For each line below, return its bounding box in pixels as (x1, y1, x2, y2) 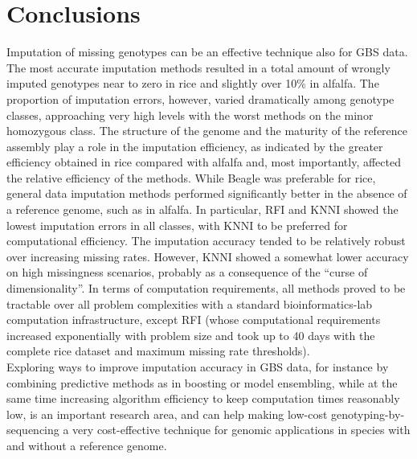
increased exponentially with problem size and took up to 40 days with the (6, 326, 375, 343)
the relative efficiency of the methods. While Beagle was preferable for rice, (6, 169, 376, 186)
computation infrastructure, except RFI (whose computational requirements (6, 311, 381, 328)
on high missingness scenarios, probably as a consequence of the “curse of (6, 264, 368, 281)
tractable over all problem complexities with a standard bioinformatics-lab (6, 295, 373, 312)
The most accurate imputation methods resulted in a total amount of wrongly (6, 59, 390, 76)
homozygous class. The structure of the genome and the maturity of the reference (6, 122, 408, 139)
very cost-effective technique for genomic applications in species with (72, 421, 411, 438)
